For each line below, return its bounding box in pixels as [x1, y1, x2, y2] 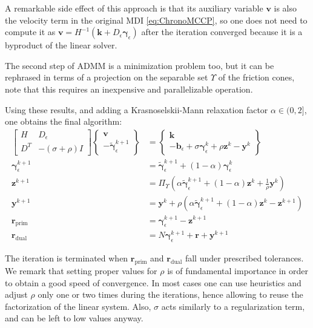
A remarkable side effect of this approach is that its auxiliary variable [5, 2, 263, 14]
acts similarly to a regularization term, [161, 300, 305, 312]
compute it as [5, 25, 56, 38]
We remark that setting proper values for [5, 264, 157, 277]
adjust [5, 288, 28, 301]
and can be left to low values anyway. [5, 312, 143, 324]
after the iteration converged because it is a [141, 25, 303, 38]
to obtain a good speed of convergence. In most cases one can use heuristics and [5, 276, 301, 289]
